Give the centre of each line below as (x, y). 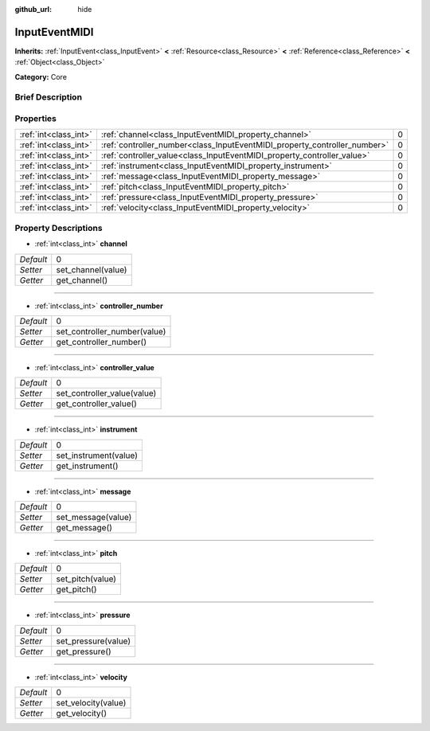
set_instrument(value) (97, 455)
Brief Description (49, 97)
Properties (36, 119)
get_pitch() (76, 589)
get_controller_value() (96, 404)
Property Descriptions (59, 228)
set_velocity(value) (91, 703)
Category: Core (41, 76)
